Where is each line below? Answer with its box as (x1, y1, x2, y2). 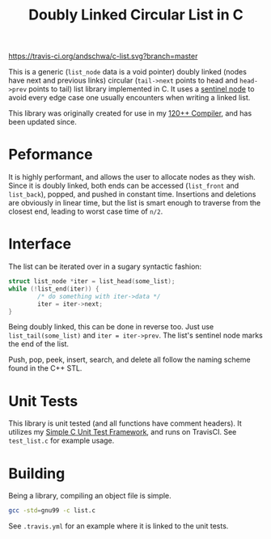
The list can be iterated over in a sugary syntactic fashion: (8, 261, 202, 272)
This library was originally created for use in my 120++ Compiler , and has (8, 108, 252, 118)
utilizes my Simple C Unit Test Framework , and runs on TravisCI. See (8, 427, 237, 437)
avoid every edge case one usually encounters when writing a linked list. (8, 93, 251, 103)
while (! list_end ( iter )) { (8, 285, 100, 293)
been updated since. (8, 117, 77, 127)
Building (8, 464, 66, 482)
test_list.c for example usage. (8, 435, 115, 446)
